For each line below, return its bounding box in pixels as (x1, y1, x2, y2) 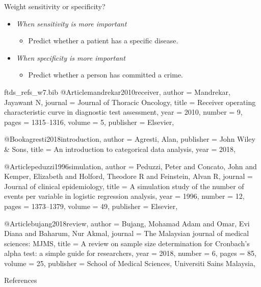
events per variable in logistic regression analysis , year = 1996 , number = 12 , (4, 191, 245, 201)
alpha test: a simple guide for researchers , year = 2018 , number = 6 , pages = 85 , (4, 248, 256, 258)
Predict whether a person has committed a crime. (28, 69, 184, 80)
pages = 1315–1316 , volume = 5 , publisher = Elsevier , (4, 116, 174, 127)
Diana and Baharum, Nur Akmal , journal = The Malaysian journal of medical (4, 228, 249, 239)
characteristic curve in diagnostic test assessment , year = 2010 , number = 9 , (4, 107, 243, 117)
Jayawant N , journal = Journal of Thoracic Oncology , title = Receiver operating (4, 96, 256, 107)
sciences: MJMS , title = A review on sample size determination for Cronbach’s (4, 238, 250, 248)
